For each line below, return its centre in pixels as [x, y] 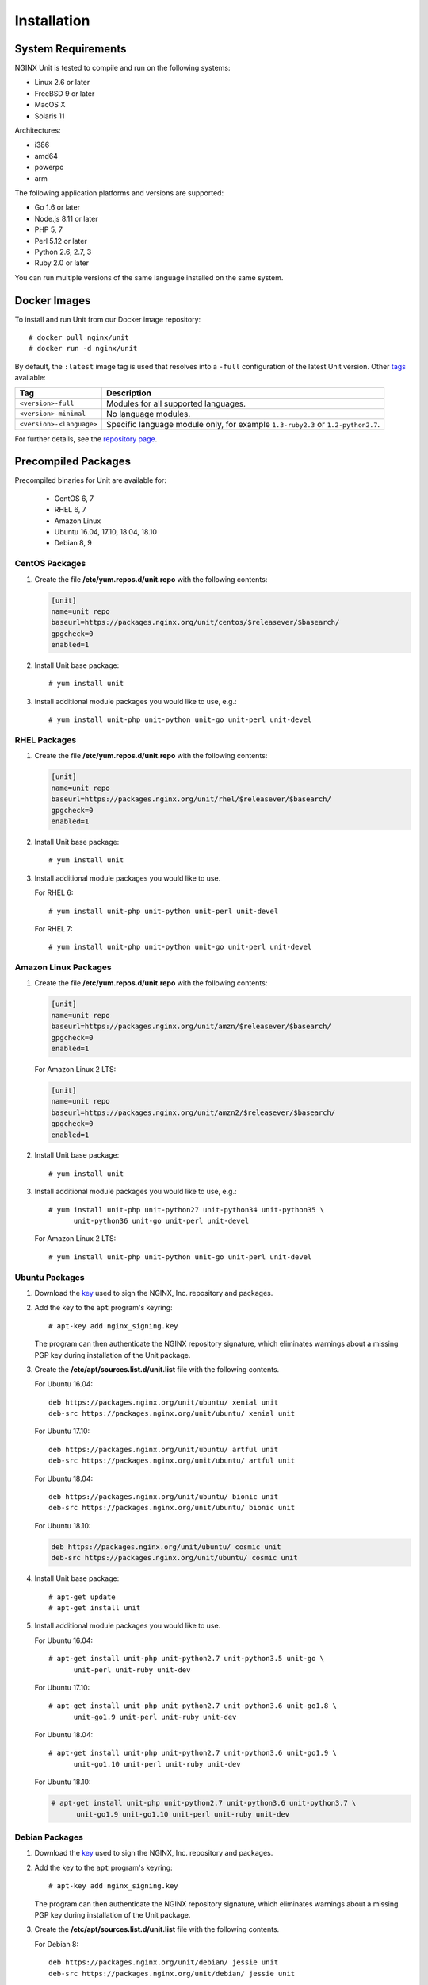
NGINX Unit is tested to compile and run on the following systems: [122, 68]
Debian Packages [49, 1837]
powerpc [49, 168]
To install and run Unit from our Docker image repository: [108, 319]
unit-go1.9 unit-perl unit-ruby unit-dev [155, 1717]
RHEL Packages [46, 740]
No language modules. [148, 414]
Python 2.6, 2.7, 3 [63, 252]
